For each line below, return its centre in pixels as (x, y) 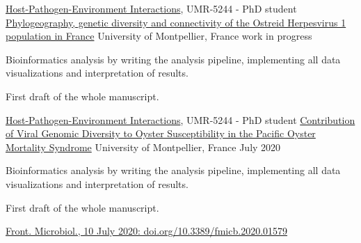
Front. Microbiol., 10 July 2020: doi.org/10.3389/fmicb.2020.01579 (147, 231)
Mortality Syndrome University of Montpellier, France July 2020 (143, 147)
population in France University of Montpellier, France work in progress (159, 36)
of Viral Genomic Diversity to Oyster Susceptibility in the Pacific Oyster (161, 133)
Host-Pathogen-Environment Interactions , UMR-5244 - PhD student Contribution (180, 119)
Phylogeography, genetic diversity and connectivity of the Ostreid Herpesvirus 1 (176, 22)
